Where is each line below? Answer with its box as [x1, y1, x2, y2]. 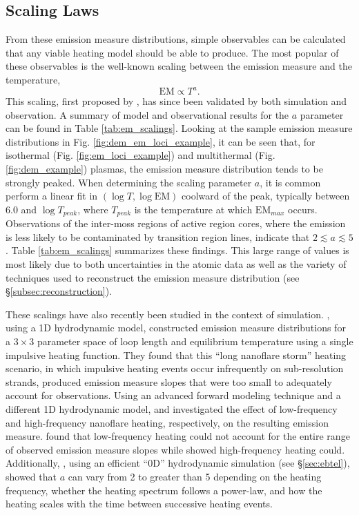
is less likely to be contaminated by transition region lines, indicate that [6, 229, 310, 244]
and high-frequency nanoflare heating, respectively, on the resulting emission [6, 415, 329, 429]
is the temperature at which [134, 202, 253, 216]
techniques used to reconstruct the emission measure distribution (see [6, 270, 300, 284]
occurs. [288, 202, 318, 216]
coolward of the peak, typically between [182, 188, 350, 203]
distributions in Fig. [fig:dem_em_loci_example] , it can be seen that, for [6, 134, 316, 148]
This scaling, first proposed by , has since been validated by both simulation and [6, 94, 347, 108]
